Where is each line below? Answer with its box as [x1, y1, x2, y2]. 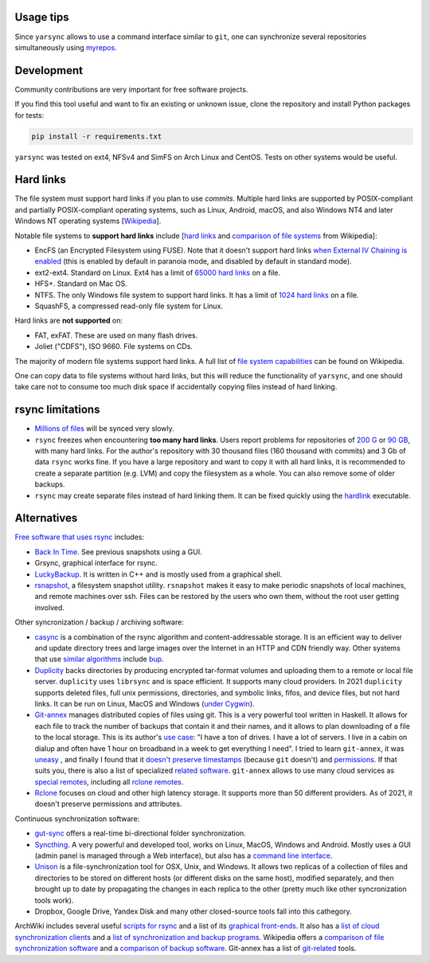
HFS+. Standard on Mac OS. [34, 279, 127, 288]
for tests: [14, 110, 45, 119]
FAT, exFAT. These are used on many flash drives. [34, 331, 198, 340]
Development [14, 64, 84, 77]
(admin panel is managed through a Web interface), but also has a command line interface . [34, 851, 333, 860]
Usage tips [14, 10, 69, 24]
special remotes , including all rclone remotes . [34, 777, 184, 786]
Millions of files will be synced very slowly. [34, 424, 174, 433]
